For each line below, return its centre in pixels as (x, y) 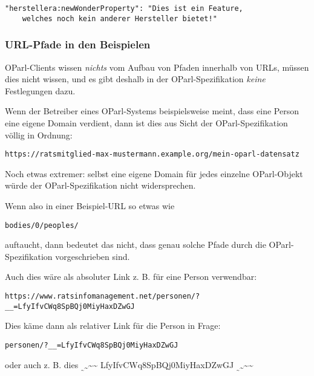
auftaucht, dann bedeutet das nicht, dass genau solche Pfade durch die (136, 245)
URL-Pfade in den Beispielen (78, 44)
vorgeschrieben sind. (93, 256)
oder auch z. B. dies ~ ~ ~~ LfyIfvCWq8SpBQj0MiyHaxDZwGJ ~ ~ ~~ (129, 366)
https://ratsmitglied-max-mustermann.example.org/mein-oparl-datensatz (152, 154)
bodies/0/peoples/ (42, 225)
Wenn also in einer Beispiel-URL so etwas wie (90, 205)
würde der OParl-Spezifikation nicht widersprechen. (100, 185)
